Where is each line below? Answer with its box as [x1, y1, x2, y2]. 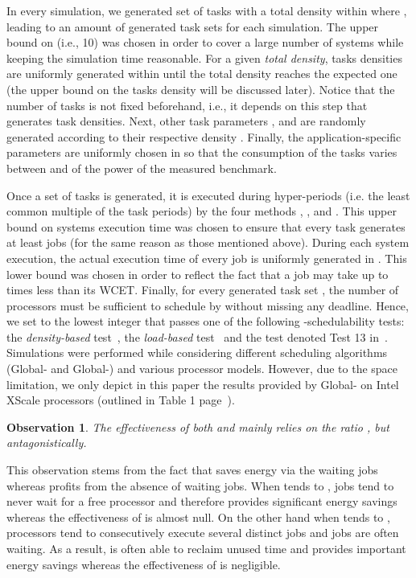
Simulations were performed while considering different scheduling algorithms [6, 344, 388, 361]
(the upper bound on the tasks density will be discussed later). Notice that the [6, 80, 395, 97]
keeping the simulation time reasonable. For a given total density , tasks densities [6, 49, 402, 66]
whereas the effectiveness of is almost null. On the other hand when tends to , [6, 508, 390, 525]
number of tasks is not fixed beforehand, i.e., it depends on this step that [6, 96, 368, 113]
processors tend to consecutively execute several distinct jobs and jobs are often [6, 524, 399, 541]
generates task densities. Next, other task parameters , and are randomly [6, 113, 366, 129]
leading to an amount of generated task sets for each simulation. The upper [6, 18, 379, 35]
